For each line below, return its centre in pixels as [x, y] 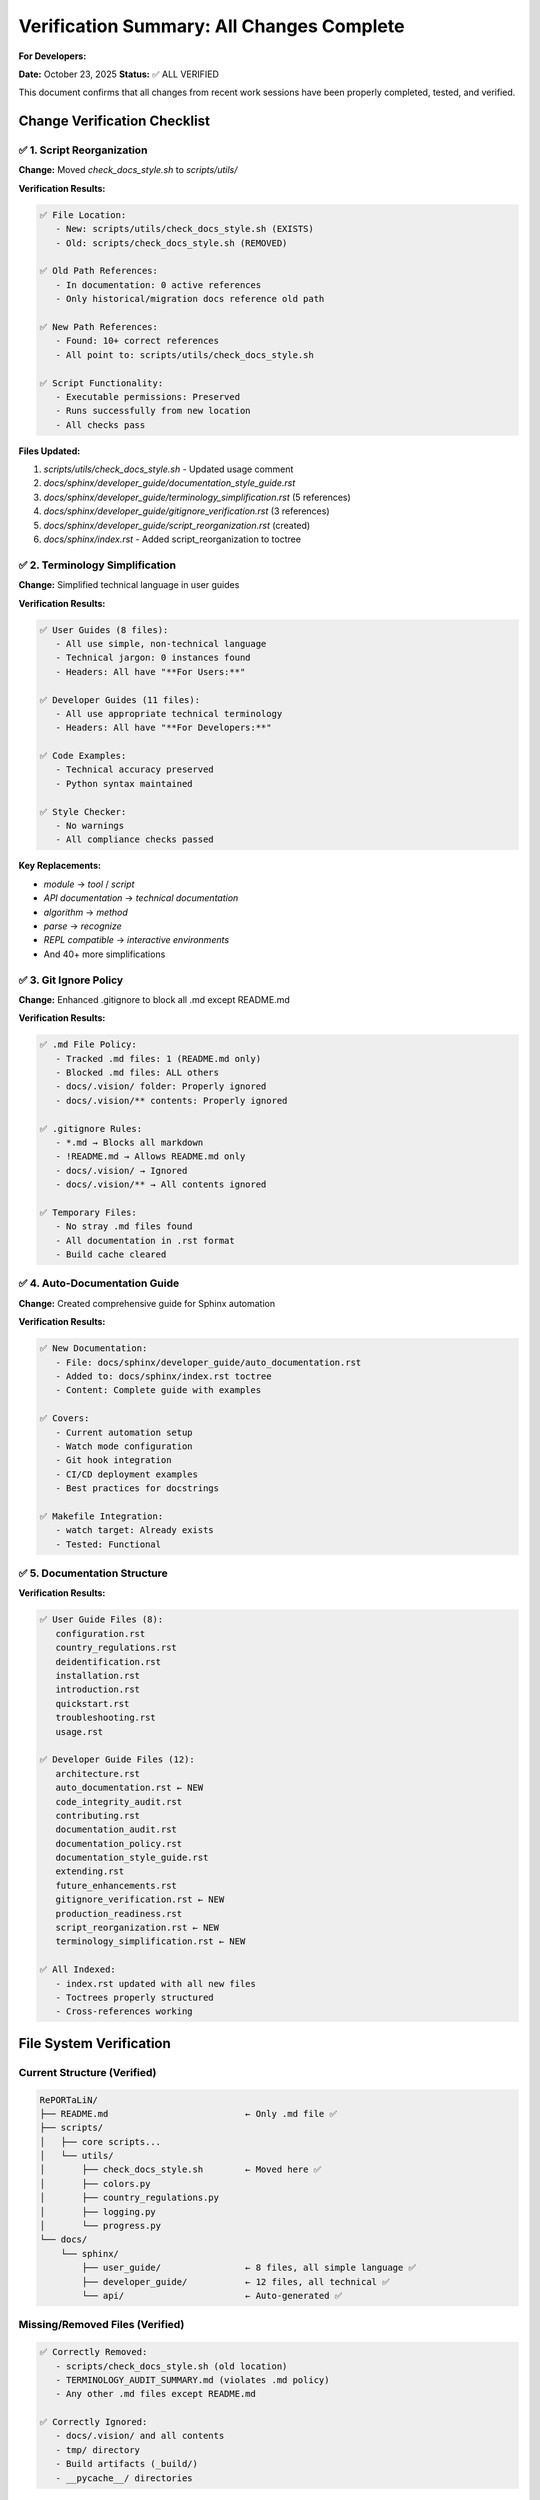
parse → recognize [82, 926]
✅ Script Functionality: [101, 383]
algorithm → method [86, 912]
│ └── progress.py [100, 2226]
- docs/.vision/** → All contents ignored [161, 1184]
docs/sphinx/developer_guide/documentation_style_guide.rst [169, 483]
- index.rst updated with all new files [156, 1983]
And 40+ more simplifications [104, 954]
